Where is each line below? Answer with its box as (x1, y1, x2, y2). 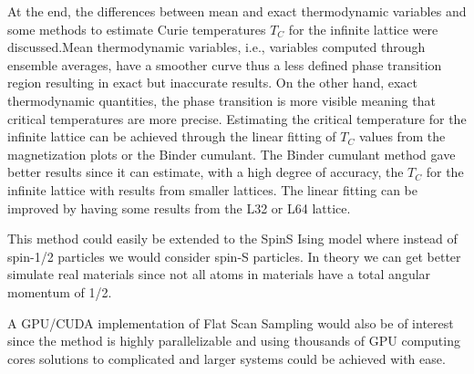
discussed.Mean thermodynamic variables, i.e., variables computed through (7, 37, 426, 57)
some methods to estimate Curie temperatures (7, 19, 266, 38)
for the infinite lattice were (288, 19, 438, 38)
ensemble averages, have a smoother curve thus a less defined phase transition (7, 55, 442, 74)
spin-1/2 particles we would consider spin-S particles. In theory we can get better (7, 246, 461, 265)
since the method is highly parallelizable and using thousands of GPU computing (7, 331, 460, 350)
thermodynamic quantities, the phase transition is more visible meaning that (7, 90, 436, 109)
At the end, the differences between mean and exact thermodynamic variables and (7, 2, 467, 20)
